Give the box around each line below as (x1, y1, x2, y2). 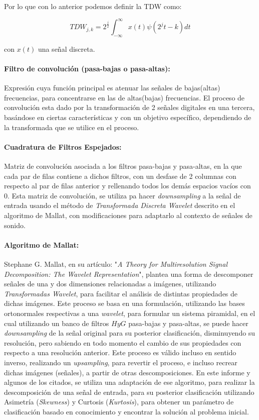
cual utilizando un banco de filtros (4, 318, 109, 328)
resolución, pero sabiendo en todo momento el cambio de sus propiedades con (4, 337, 241, 348)
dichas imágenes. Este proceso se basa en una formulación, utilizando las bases (4, 298, 245, 308)
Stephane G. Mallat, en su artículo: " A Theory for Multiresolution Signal (4, 259, 227, 269)
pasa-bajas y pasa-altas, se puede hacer (128, 318, 248, 328)
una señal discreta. (38, 43, 95, 54)
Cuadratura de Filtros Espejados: (4, 141, 122, 152)
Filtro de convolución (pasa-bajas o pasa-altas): (4, 63, 170, 74)
